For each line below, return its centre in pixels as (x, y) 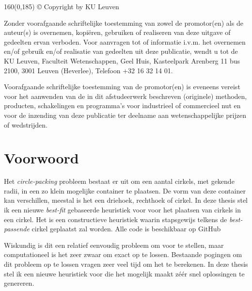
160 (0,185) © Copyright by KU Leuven (62, 6)
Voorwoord (41, 158)
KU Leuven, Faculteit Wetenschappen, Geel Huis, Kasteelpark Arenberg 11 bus (122, 60)
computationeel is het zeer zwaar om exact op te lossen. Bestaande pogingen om (123, 254)
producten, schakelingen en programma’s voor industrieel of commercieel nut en (122, 105)
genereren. (19, 283)
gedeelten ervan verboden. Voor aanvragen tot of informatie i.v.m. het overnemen (125, 41)
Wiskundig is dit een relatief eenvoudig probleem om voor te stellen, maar (114, 245)
